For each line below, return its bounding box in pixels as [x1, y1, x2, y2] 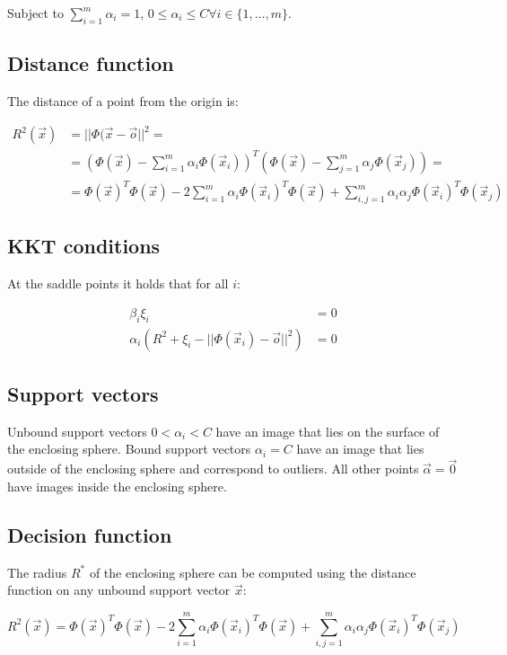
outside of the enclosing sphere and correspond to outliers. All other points [7, 459, 419, 478]
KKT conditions [7, 232, 161, 260]
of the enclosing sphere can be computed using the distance [89, 562, 416, 581]
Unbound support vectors [7, 421, 147, 440]
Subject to [7, 4, 65, 22]
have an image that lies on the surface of [215, 421, 440, 440]
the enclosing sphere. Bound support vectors [7, 439, 251, 458]
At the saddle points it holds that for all [7, 274, 229, 293]
